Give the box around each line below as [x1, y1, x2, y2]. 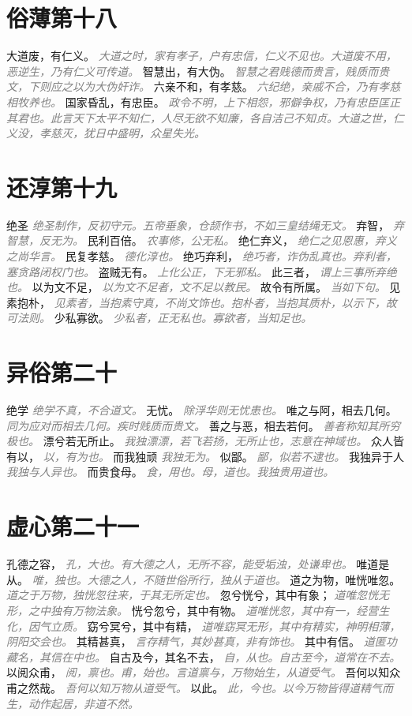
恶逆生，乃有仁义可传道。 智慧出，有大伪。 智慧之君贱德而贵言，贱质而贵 [6, 62, 390, 79]
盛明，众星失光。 [116, 125, 205, 141]
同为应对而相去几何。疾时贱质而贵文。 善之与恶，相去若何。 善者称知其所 [6, 417, 390, 433]
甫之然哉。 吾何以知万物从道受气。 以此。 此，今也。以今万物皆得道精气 [6, 679, 382, 695]
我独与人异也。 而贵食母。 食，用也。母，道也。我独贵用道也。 [6, 463, 335, 480]
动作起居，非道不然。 [28, 695, 139, 711]
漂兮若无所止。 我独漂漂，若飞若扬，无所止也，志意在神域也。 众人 [43, 433, 393, 449]
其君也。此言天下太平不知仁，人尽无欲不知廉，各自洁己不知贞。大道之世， [6, 109, 393, 126]
